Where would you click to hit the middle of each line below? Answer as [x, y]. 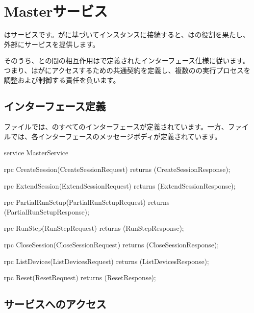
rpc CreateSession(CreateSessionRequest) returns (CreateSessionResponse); [117, 169]
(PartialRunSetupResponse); [47, 211]
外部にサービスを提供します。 [52, 44]
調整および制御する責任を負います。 [62, 80]
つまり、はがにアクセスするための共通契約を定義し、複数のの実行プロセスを [127, 70]
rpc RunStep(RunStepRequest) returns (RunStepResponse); [94, 228]
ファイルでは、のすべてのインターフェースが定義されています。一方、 [116, 127]
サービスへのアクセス [55, 304]
